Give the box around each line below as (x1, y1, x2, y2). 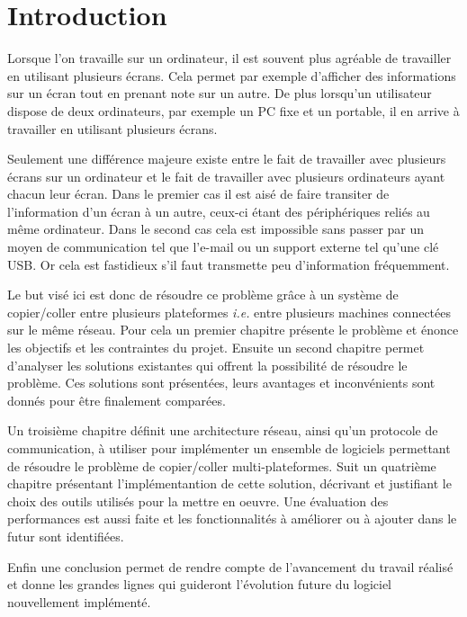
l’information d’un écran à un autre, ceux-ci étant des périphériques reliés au (7, 201, 430, 220)
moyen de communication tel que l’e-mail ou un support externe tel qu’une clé (7, 237, 439, 256)
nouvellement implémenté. (7, 592, 151, 611)
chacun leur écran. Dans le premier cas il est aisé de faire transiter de (7, 184, 390, 203)
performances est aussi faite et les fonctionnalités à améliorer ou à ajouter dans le (7, 509, 457, 528)
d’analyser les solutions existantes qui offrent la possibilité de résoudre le (7, 355, 408, 374)
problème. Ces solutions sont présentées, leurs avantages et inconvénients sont (7, 373, 436, 392)
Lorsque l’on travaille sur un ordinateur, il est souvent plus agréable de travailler (7, 49, 452, 67)
